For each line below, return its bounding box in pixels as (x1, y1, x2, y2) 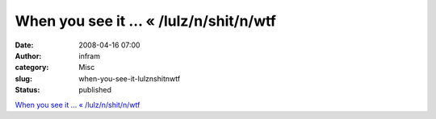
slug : (15, 73, 32, 84)
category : (15, 63, 49, 72)
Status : (15, 85, 40, 95)
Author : (15, 51, 42, 60)
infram (78, 51, 101, 60)
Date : (15, 40, 34, 50)
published (78, 85, 112, 95)
